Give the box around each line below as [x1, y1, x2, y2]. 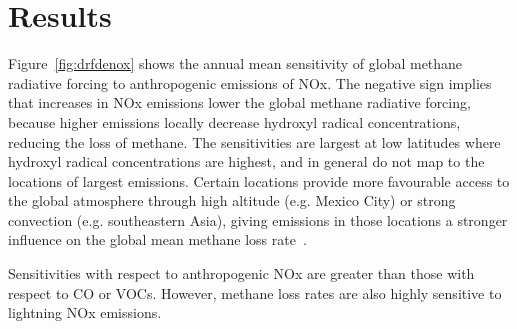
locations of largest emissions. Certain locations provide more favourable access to [8, 170, 510, 191]
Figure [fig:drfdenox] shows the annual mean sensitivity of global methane [8, 53, 463, 74]
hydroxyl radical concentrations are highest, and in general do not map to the [8, 151, 485, 172]
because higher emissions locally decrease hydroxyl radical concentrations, [8, 111, 461, 132]
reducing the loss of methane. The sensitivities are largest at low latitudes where [8, 131, 501, 152]
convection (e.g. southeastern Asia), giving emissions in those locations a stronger [8, 209, 508, 230]
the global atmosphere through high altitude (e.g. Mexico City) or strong [8, 190, 456, 211]
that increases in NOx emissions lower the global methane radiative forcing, [8, 92, 471, 113]
